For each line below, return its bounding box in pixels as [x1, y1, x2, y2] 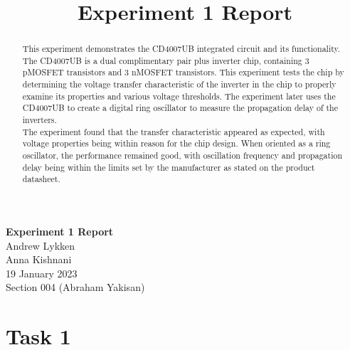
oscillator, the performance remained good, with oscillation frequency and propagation [22, 149, 343, 161]
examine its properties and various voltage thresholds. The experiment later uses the [22, 90, 336, 102]
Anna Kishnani [6, 252, 72, 267]
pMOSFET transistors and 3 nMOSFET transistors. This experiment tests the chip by [22, 66, 344, 78]
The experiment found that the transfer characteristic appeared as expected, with [22, 125, 325, 137]
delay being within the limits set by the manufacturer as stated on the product [22, 161, 315, 173]
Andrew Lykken [6, 238, 75, 253]
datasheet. [22, 173, 60, 185]
